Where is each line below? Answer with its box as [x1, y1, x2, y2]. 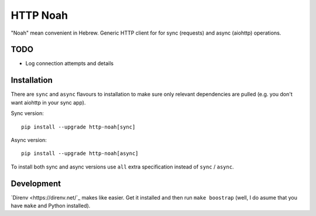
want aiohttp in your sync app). [11, 99, 86, 106]
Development [11, 178, 61, 188]
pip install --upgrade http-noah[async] [21, 150, 139, 157]
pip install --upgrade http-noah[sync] [21, 123, 136, 130]
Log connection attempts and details [25, 60, 114, 67]
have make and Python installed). [11, 203, 91, 209]
